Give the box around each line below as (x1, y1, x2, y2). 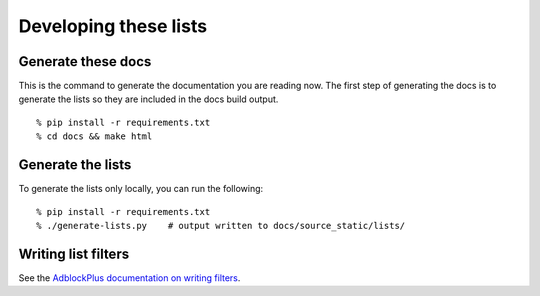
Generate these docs (18, 53, 152, 70)
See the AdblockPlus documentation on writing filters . (18, 271, 241, 284)
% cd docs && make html (36, 131, 153, 142)
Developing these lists (18, 15, 208, 37)
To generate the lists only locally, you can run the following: (18, 183, 264, 195)
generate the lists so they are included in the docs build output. (18, 93, 279, 105)
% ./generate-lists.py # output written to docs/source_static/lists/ (36, 220, 406, 231)
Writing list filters (18, 245, 130, 262)
